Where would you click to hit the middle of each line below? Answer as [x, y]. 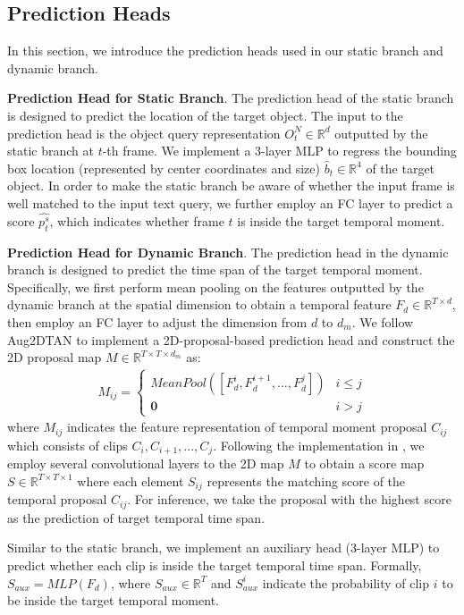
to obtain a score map [364, 463]
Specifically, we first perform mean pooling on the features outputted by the [215, 286]
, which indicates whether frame [137, 220]
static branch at [51, 151]
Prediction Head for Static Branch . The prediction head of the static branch [231, 98]
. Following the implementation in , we [319, 445]
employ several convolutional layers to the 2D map [146, 463]
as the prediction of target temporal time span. [136, 517]
